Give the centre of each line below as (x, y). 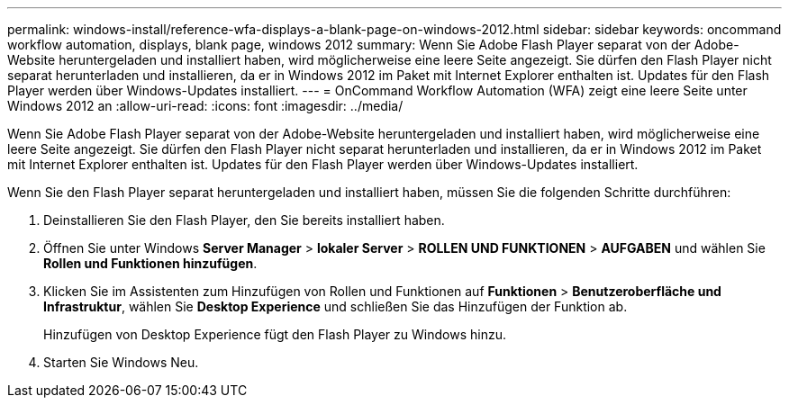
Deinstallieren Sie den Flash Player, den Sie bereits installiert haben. (244, 220)
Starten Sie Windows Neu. (121, 362)
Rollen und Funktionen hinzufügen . (150, 263)
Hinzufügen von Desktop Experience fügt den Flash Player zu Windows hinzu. (275, 334)
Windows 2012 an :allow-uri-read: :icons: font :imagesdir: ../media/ (205, 106)
